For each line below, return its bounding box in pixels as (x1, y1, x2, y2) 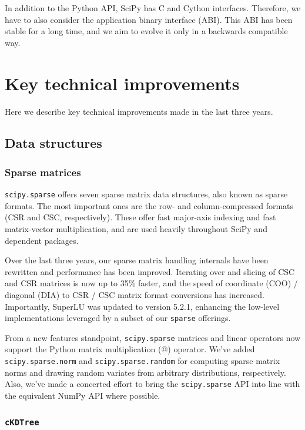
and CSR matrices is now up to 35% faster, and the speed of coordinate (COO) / (5, 277, 298, 289)
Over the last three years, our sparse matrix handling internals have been (5, 254, 269, 266)
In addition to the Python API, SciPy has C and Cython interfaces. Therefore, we (5, 2, 301, 14)
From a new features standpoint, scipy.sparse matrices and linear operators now (5, 331, 301, 343)
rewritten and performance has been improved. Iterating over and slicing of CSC (5, 265, 295, 277)
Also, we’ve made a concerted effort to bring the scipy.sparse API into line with (5, 378, 300, 390)
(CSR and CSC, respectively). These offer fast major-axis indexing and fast (5, 211, 276, 223)
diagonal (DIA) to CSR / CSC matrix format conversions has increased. (5, 288, 264, 300)
